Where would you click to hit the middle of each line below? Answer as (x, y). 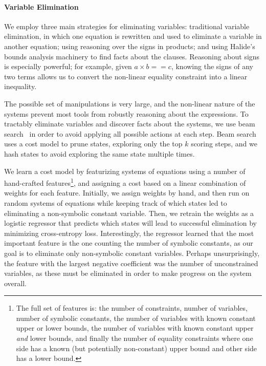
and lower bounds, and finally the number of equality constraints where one (135, 338)
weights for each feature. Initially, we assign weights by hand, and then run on (127, 193)
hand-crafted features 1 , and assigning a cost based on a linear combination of (125, 182)
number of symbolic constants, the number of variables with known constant (136, 318)
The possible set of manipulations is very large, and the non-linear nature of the (130, 103)
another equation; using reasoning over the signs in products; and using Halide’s (130, 46)
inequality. (20, 86)
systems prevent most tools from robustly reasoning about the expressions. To (126, 113)
